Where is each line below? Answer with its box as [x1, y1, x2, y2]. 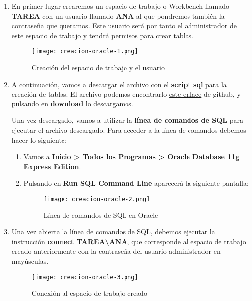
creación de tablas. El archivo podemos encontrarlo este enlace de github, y [11, 89, 241, 99]
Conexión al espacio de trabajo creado [31, 288, 147, 298]
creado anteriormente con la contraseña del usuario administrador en [11, 246, 221, 256]
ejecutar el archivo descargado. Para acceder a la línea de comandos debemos [11, 125, 246, 135]
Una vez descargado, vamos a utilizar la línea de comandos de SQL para [11, 115, 243, 125]
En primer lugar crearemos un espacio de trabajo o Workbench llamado [11, 1, 229, 11]
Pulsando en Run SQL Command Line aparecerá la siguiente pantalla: [23, 178, 249, 188]
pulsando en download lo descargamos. [11, 98, 133, 108]
